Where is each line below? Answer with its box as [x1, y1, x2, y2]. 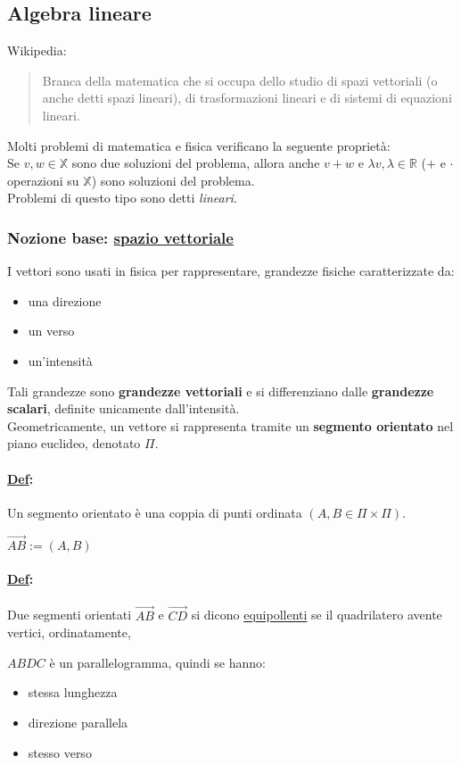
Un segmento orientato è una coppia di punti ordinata [7, 503, 302, 521]
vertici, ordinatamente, [7, 623, 131, 642]
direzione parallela [28, 712, 128, 731]
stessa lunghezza [28, 683, 118, 702]
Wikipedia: [7, 41, 67, 60]
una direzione [28, 291, 102, 310]
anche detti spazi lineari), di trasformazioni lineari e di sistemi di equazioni [42, 88, 452, 107]
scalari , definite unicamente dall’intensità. [7, 399, 240, 418]
